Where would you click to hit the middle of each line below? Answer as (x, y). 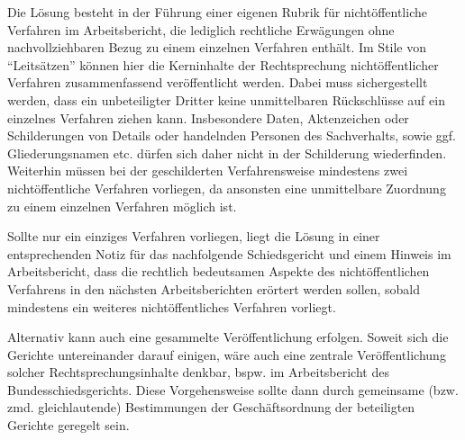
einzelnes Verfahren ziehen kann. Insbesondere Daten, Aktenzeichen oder (208, 117)
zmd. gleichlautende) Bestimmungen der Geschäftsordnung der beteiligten (211, 407)
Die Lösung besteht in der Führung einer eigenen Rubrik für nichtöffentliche (217, 12)
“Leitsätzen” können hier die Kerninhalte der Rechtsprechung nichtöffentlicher (223, 64)
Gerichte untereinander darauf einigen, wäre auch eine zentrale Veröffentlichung (227, 354)
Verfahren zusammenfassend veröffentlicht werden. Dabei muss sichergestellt (218, 82)
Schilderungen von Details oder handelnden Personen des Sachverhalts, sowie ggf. (232, 135)
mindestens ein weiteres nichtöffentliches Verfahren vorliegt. (172, 306)
